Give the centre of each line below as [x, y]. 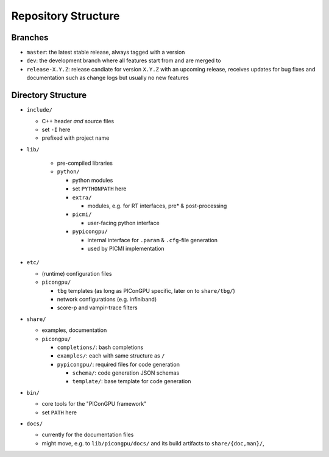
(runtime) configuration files [77, 273]
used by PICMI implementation [126, 248]
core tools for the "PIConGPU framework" [94, 404]
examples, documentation [74, 330]
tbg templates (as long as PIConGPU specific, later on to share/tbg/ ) [146, 290]
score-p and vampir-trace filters [97, 308]
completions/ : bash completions [100, 347]
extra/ [82, 197]
